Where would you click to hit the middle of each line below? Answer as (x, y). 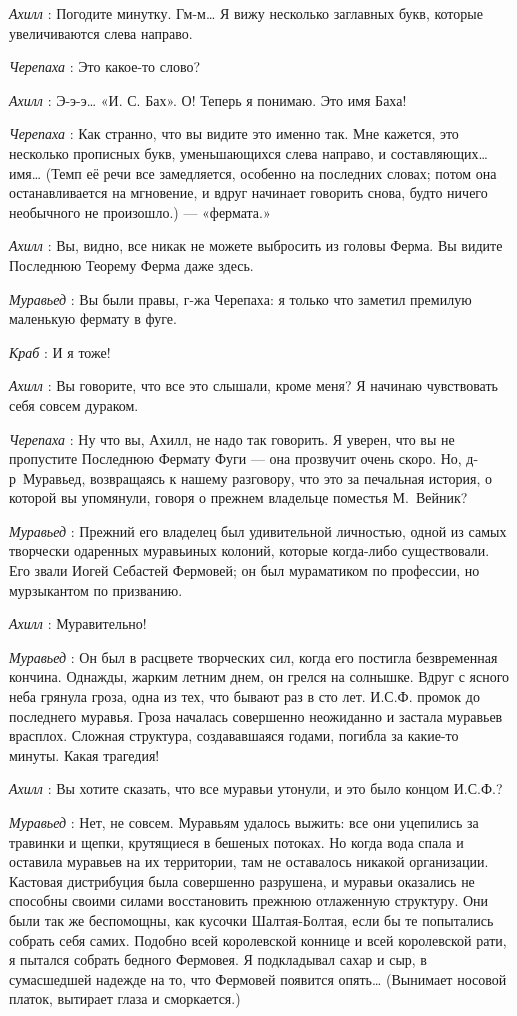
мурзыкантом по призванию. (96, 589)
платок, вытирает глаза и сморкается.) (125, 998)
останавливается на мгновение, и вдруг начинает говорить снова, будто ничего (248, 192)
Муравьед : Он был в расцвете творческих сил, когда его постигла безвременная (253, 656)
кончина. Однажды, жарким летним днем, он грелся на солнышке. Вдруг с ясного (259, 676)
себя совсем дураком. (74, 404)
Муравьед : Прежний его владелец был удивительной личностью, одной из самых (258, 530)
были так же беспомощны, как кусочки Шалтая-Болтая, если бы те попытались (251, 919)
